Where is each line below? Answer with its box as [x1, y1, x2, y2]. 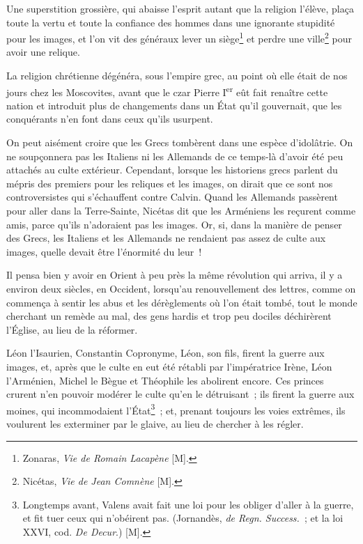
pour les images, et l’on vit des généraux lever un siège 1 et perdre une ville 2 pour [6, 29, 353, 45]
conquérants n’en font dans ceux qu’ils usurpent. [6, 111, 213, 126]
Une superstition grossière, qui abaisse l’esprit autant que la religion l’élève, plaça [6, 1, 354, 15]
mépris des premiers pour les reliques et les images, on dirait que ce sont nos [6, 176, 333, 190]
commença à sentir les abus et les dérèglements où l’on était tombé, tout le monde [6, 295, 357, 309]
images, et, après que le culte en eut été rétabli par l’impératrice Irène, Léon [6, 359, 332, 373]
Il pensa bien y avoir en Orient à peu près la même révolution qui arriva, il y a [6, 267, 343, 282]
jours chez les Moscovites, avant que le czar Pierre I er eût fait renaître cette [6, 82, 328, 99]
